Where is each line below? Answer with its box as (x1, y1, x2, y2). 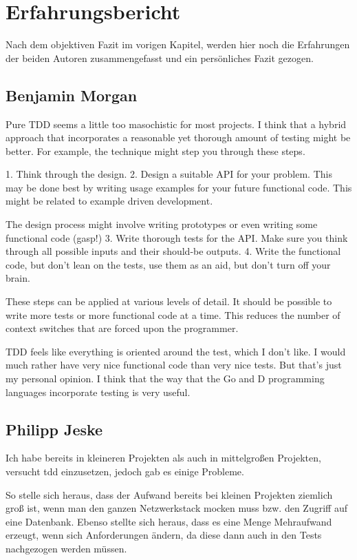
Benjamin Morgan (6, 84, 138, 105)
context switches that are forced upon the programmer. (6, 321, 239, 335)
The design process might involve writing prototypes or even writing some (6, 217, 318, 231)
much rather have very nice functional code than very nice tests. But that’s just (6, 357, 342, 372)
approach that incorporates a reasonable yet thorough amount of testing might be (6, 130, 351, 145)
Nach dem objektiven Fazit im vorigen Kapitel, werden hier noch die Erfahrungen (6, 37, 350, 52)
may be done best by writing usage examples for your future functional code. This (6, 180, 352, 194)
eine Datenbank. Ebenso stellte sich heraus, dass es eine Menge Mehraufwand (6, 514, 332, 528)
